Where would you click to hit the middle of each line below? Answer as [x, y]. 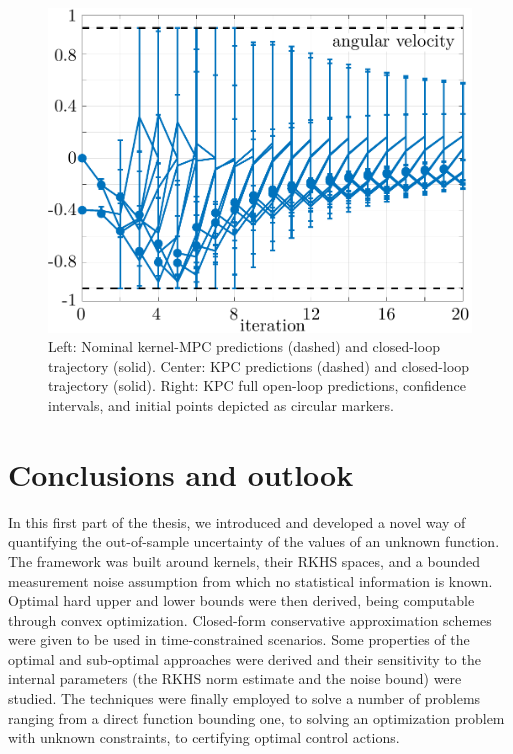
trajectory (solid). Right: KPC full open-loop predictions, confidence [257, 385]
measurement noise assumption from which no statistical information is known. [250, 580]
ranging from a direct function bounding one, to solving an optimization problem [256, 717]
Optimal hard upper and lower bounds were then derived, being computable [241, 600]
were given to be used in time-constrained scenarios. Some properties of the [239, 639]
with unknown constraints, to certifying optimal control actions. [204, 737]
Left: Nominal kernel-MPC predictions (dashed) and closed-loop [244, 346]
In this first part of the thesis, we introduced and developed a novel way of [237, 521]
